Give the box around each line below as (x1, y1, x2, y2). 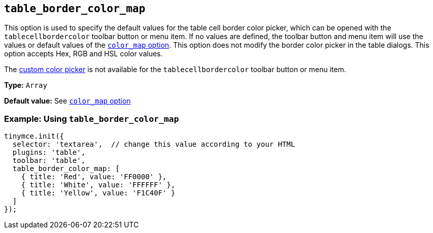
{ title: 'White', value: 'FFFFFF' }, (21, 181, 176, 189)
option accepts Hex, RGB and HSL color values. (4, 49, 163, 58)
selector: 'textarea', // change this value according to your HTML (12, 140, 295, 149)
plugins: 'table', (12, 148, 86, 157)
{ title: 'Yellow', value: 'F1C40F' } (21, 189, 176, 197)
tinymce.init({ (4, 132, 64, 141)
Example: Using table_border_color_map (4, 113, 179, 124)
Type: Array (4, 81, 47, 90)
